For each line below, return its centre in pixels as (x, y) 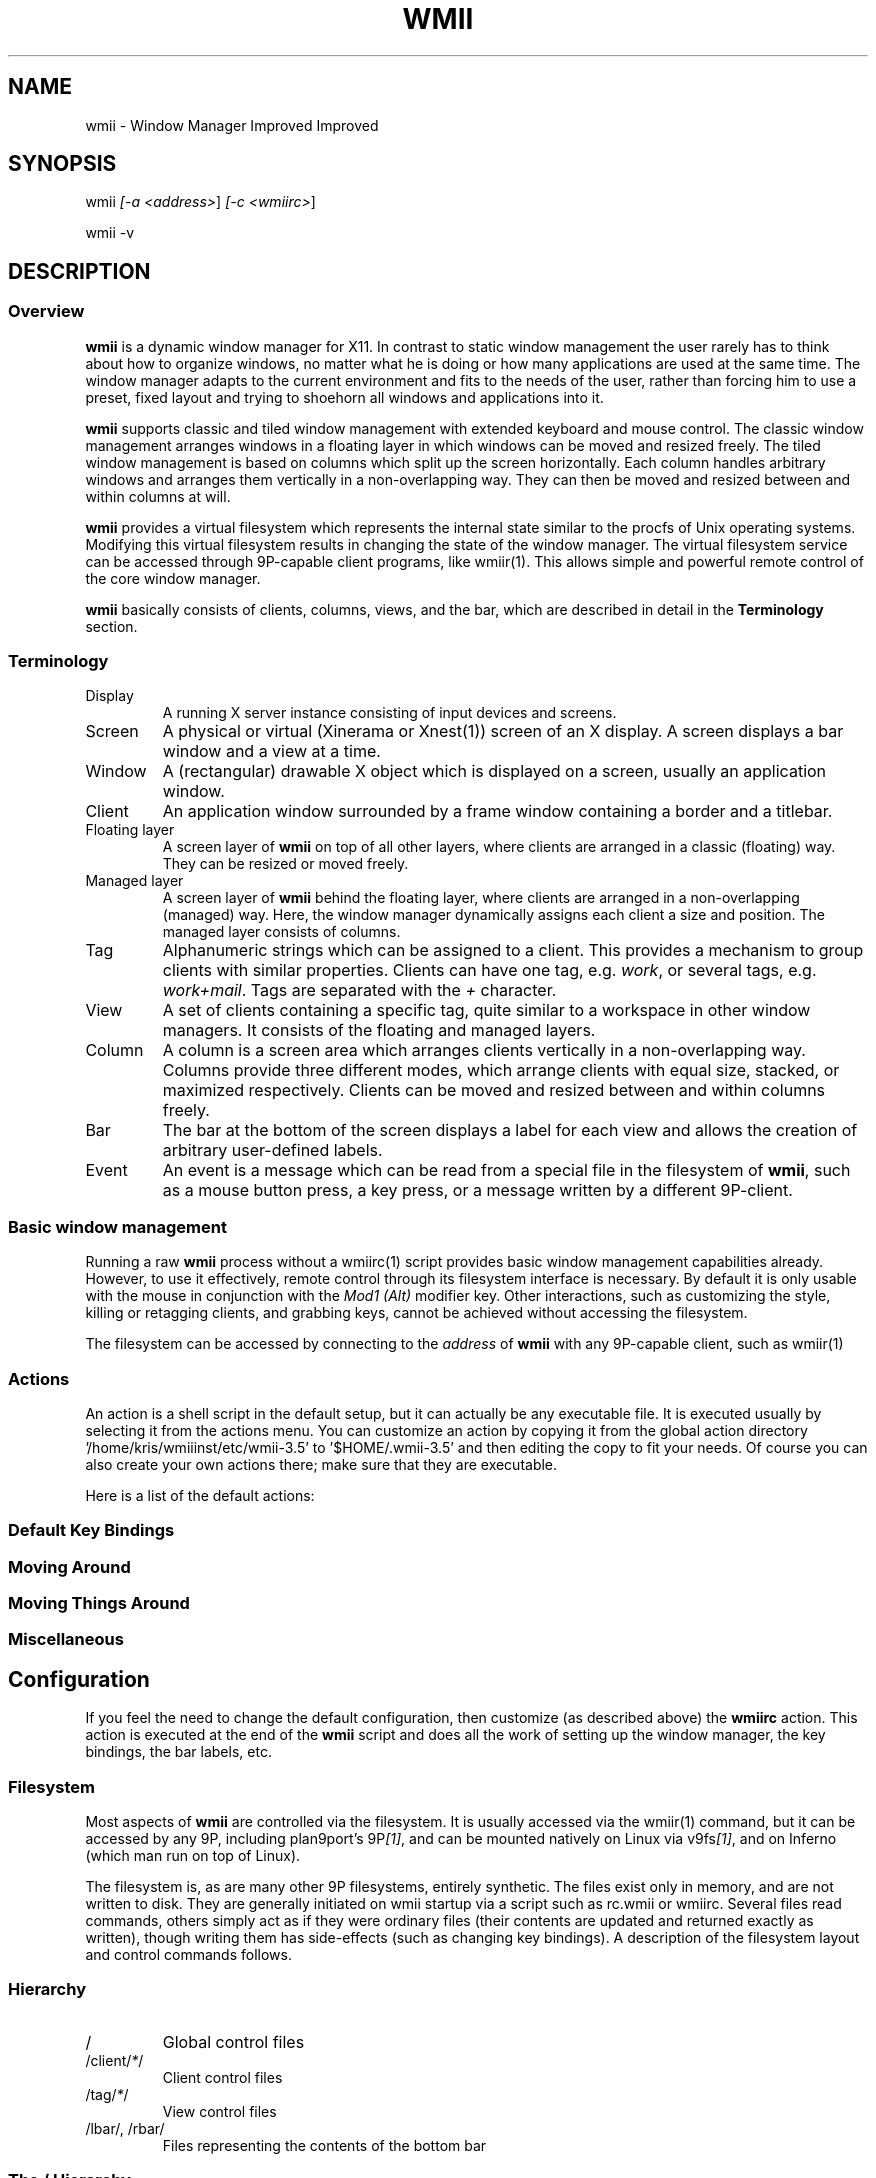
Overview (46, 311)
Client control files (222, 2077)
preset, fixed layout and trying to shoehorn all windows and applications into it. (344, 397)
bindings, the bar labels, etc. (178, 1752)
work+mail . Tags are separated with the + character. (359, 990)
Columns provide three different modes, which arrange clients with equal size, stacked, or (501, 1070)
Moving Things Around (99, 1603)
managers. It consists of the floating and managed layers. (379, 1030)
